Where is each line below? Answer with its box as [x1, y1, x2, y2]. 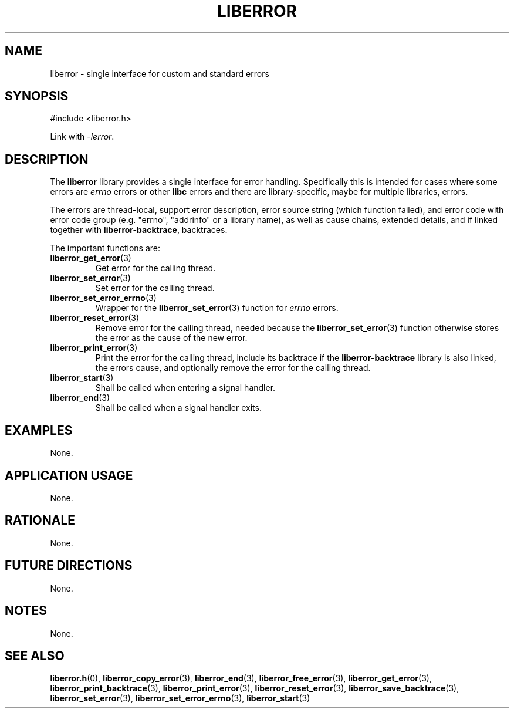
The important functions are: [50, 243, 161, 254]
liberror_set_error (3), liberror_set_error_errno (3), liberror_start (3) [50, 693, 310, 704]
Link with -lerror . [50, 131, 114, 142]
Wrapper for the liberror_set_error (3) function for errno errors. [95, 303, 339, 313]
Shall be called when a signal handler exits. [95, 403, 262, 413]
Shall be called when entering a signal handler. [95, 383, 276, 393]
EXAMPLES [5, 423, 73, 438]
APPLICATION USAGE [5, 468, 133, 483]
